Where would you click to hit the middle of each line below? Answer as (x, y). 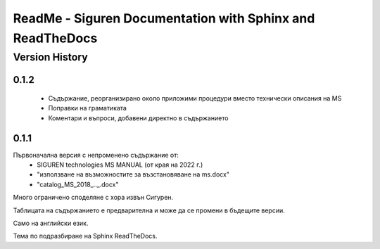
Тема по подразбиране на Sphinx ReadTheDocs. (85, 236)
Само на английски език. (51, 223)
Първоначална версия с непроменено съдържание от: (96, 155)
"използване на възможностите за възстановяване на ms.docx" (133, 174)
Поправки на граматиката (87, 108)
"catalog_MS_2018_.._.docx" (78, 184)
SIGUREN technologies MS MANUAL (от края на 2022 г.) (120, 165)
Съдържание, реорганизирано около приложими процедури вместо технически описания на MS (195, 98)
